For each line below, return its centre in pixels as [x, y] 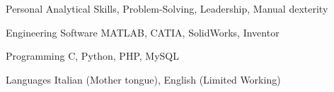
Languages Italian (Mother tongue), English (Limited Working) [143, 79]
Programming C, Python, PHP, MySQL [92, 56]
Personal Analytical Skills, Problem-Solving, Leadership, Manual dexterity [167, 8]
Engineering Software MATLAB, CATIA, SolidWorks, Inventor [143, 32]
